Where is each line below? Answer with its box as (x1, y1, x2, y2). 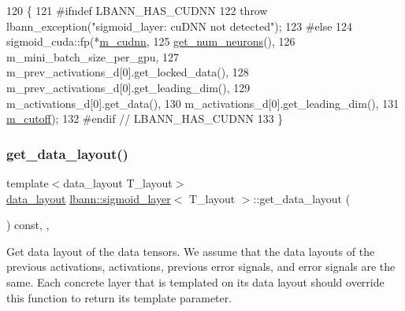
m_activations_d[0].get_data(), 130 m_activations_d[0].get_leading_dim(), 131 (6, 94, 399, 111)
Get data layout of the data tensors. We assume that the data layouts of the (6, 243, 375, 259)
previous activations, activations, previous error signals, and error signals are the (6, 258, 396, 275)
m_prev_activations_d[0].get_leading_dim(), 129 (6, 79, 251, 95)
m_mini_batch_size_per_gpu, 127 (6, 48, 180, 65)
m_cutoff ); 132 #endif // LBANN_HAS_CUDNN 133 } (6, 110, 284, 127)
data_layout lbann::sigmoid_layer (6, 190, 171, 206)
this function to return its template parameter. (6, 289, 232, 305)
